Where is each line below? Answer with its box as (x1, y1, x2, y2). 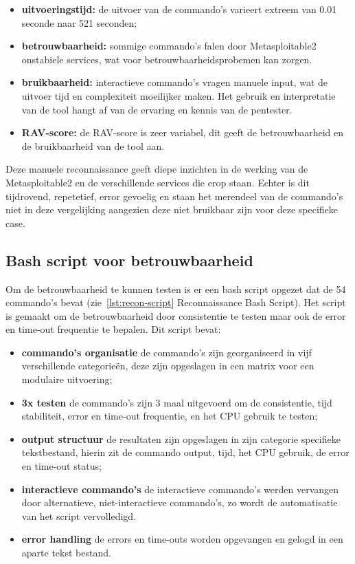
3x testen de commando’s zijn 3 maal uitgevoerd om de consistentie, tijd (21, 395, 332, 409)
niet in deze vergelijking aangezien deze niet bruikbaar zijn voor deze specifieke (5, 202, 338, 217)
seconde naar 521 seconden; (21, 15, 137, 30)
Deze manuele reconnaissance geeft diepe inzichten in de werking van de (5, 162, 308, 176)
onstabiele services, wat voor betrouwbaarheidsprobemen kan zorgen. (21, 52, 312, 66)
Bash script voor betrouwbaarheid (5, 249, 253, 270)
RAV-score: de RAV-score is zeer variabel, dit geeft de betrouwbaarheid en (21, 125, 344, 140)
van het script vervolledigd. (21, 508, 137, 523)
